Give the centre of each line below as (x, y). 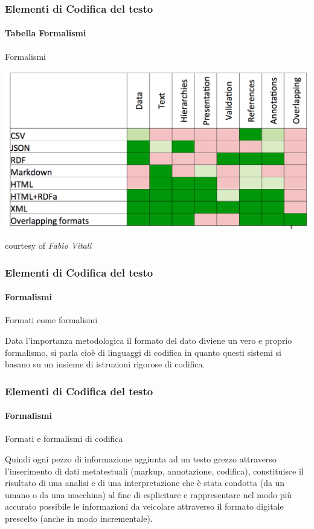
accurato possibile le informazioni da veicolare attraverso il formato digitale (144, 506)
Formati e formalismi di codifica (64, 439)
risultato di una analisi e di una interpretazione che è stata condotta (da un (145, 483)
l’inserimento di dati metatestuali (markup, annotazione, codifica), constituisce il (154, 471)
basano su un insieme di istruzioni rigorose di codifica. (105, 364)
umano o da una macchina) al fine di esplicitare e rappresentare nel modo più (149, 494)
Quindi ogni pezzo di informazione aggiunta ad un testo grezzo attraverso (141, 459)
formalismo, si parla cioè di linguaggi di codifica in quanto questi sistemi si (143, 352)
